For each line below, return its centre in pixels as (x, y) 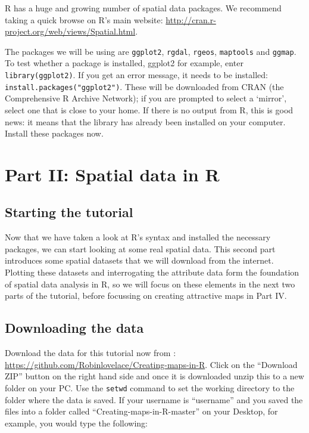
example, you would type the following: (76, 423)
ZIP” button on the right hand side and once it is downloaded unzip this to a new (154, 376)
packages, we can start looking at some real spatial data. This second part (140, 248)
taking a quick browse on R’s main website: (84, 19)
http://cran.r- (191, 19)
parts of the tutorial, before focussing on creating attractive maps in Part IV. (146, 296)
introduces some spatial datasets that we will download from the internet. (139, 260)
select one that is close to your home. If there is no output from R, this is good (149, 109)
